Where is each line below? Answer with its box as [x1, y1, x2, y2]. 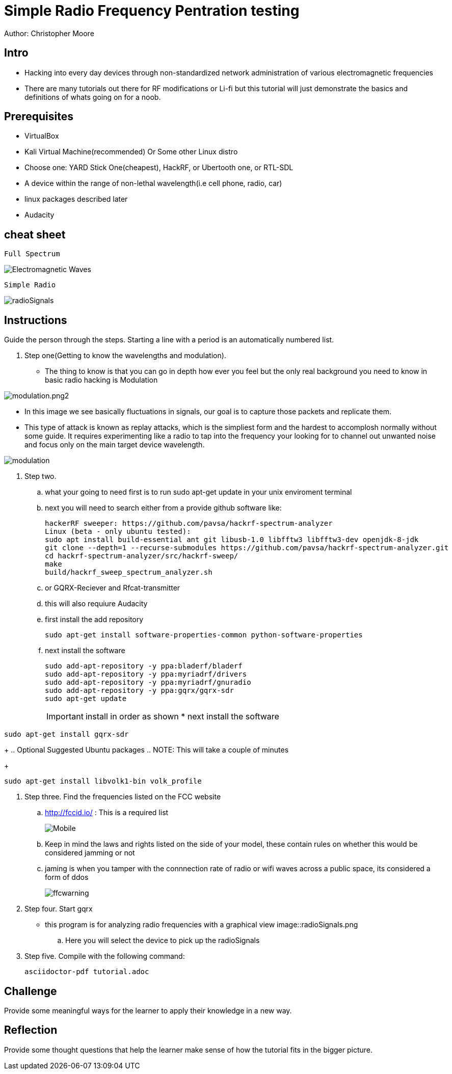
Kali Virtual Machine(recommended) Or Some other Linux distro [24, 147, 238, 156]
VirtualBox [24, 131, 59, 141]
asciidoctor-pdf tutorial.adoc [24, 968, 149, 976]
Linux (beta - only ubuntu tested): [45, 527, 191, 536]
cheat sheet [4, 228, 66, 241]
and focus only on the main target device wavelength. [24, 440, 205, 449]
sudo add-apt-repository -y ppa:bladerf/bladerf [45, 662, 243, 670]
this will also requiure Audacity [45, 599, 148, 608]
